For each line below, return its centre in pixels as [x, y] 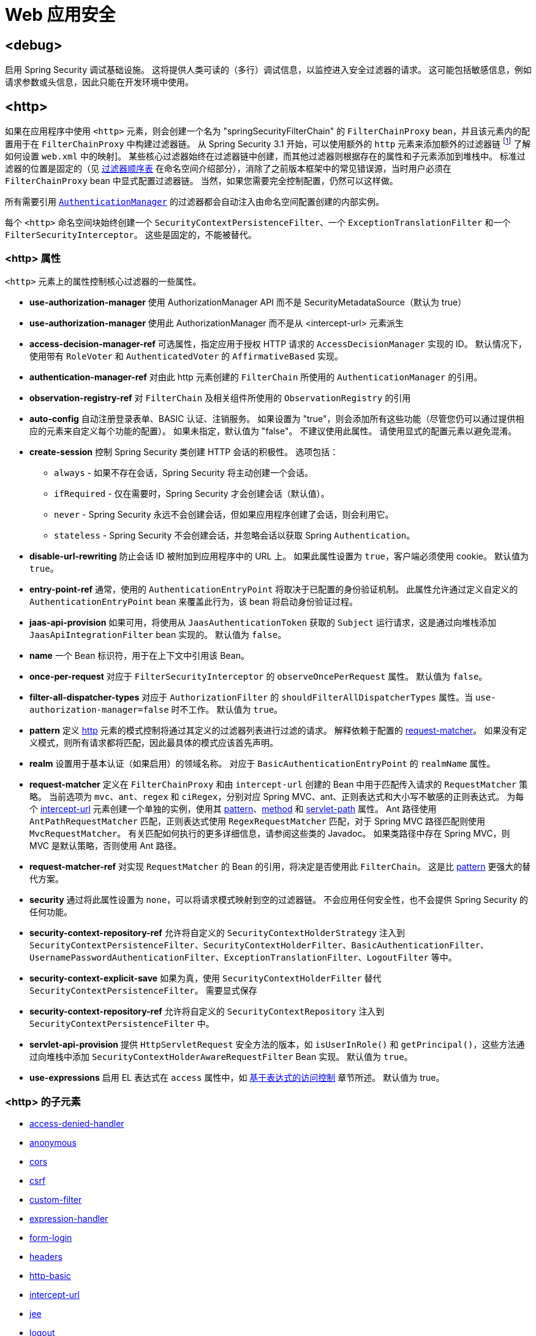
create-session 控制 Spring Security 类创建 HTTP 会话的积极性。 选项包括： [184, 452]
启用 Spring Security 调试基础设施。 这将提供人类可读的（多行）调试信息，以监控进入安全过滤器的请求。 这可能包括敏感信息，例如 [268, 70]
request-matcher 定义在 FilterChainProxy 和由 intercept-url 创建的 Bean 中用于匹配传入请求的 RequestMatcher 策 [279, 785]
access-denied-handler [77, 1124]
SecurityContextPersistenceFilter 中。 [122, 1024]
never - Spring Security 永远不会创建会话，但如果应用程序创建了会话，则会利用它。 [224, 515]
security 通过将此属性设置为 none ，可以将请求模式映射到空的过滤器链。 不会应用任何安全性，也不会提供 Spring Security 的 [279, 900]
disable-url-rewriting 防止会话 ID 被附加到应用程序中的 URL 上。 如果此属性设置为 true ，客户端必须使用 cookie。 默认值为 [279, 556]
